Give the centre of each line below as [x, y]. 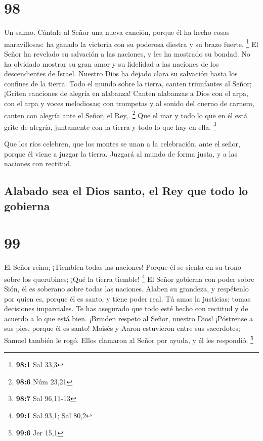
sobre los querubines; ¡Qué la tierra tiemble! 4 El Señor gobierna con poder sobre [129, 278]
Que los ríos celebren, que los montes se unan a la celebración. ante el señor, [122, 144]
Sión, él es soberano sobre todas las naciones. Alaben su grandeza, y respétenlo [126, 288]
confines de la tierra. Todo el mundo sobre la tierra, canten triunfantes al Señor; [128, 83]
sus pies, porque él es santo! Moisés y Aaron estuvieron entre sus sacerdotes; [122, 328]
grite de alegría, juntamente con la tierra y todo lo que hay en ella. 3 [110, 126]
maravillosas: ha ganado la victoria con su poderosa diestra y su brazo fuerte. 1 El [131, 43]
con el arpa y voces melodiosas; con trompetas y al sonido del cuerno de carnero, [129, 103]
